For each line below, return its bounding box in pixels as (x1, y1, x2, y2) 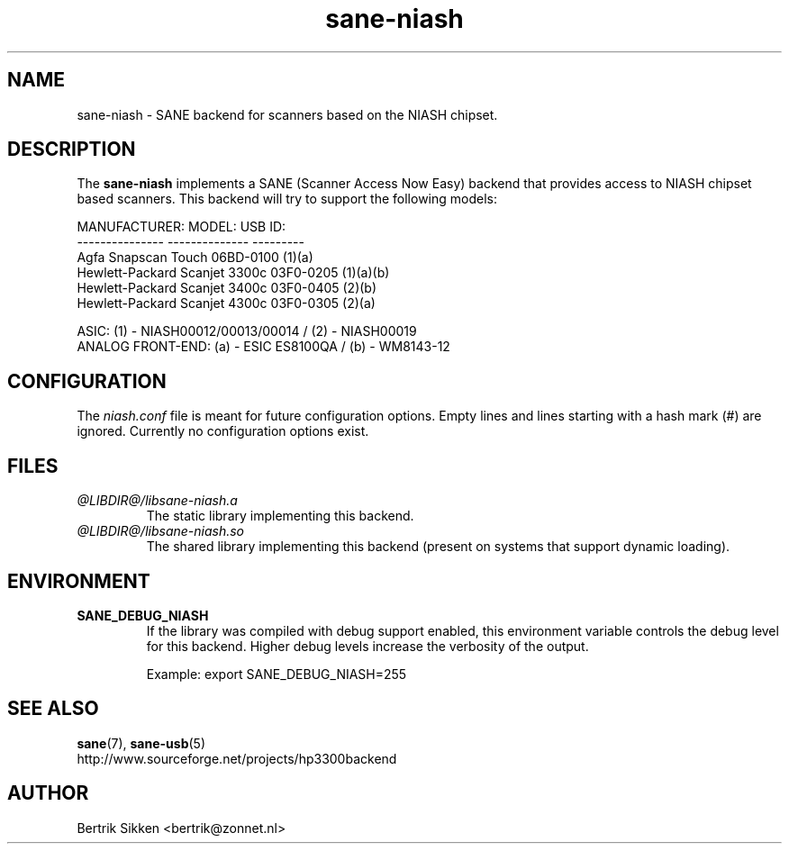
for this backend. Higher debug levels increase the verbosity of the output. (146, 638, 589, 654)
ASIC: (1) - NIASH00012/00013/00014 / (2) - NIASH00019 (77, 323, 417, 339)
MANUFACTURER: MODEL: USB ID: (77, 219, 286, 235)
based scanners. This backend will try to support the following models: (77, 191, 497, 207)
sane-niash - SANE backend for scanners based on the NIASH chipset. (77, 106, 498, 122)
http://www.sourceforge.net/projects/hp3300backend (77, 750, 397, 766)
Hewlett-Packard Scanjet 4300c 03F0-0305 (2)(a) (77, 295, 376, 312)
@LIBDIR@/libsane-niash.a (77, 493, 238, 509)
